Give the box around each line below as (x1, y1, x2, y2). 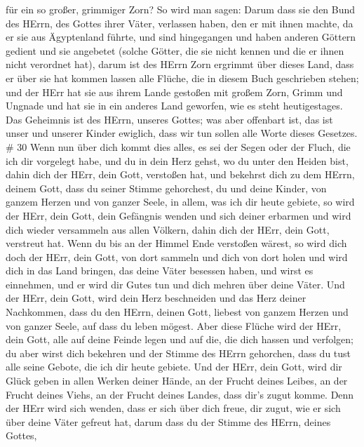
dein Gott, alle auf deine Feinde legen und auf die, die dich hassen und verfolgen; (6, 332, 353, 347)
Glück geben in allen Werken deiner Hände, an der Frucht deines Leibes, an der (6, 373, 348, 388)
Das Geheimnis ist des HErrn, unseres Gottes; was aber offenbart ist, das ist (6, 112, 333, 126)
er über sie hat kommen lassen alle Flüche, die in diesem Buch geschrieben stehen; (6, 70, 359, 85)
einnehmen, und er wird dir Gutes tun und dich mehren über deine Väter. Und (6, 276, 345, 291)
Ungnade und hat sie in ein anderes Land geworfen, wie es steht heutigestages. (6, 98, 343, 113)
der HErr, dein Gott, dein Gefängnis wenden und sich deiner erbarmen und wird (6, 208, 351, 222)
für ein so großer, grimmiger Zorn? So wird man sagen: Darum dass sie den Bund (6, 2, 356, 16)
